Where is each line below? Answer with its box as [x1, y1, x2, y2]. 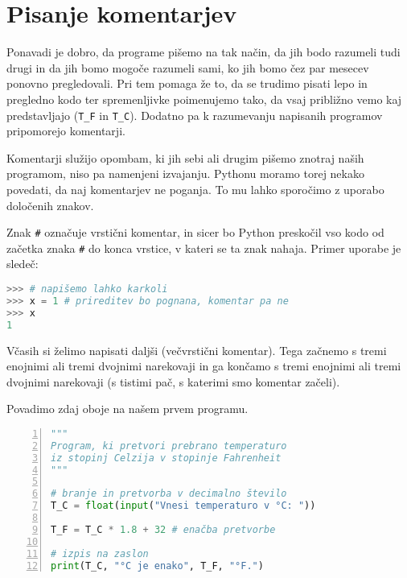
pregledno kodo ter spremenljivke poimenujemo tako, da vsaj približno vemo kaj [6, 90, 402, 107]
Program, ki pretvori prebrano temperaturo [51, 440, 287, 452]
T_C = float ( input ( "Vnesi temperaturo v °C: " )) [51, 500, 316, 512]
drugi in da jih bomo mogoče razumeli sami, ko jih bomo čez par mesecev [6, 59, 369, 76]
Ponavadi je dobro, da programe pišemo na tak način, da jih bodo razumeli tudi [6, 43, 401, 60]
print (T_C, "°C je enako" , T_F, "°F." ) [51, 559, 264, 572]
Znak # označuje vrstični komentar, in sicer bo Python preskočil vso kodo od [6, 224, 384, 241]
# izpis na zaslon [51, 547, 149, 559]
